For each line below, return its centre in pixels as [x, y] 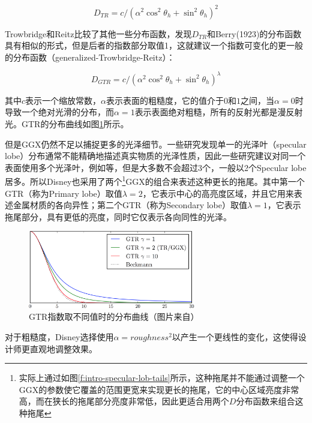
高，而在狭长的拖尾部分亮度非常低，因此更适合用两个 [124, 401]
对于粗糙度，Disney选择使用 [59, 336]
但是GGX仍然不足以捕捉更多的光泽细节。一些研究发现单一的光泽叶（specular [156, 144]
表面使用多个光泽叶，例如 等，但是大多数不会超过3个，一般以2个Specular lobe [156, 167]
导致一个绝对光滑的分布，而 [59, 112]
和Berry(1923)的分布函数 [254, 33]
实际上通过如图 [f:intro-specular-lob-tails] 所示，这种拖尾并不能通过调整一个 [162, 378]
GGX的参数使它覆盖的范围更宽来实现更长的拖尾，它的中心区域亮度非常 [159, 389]
